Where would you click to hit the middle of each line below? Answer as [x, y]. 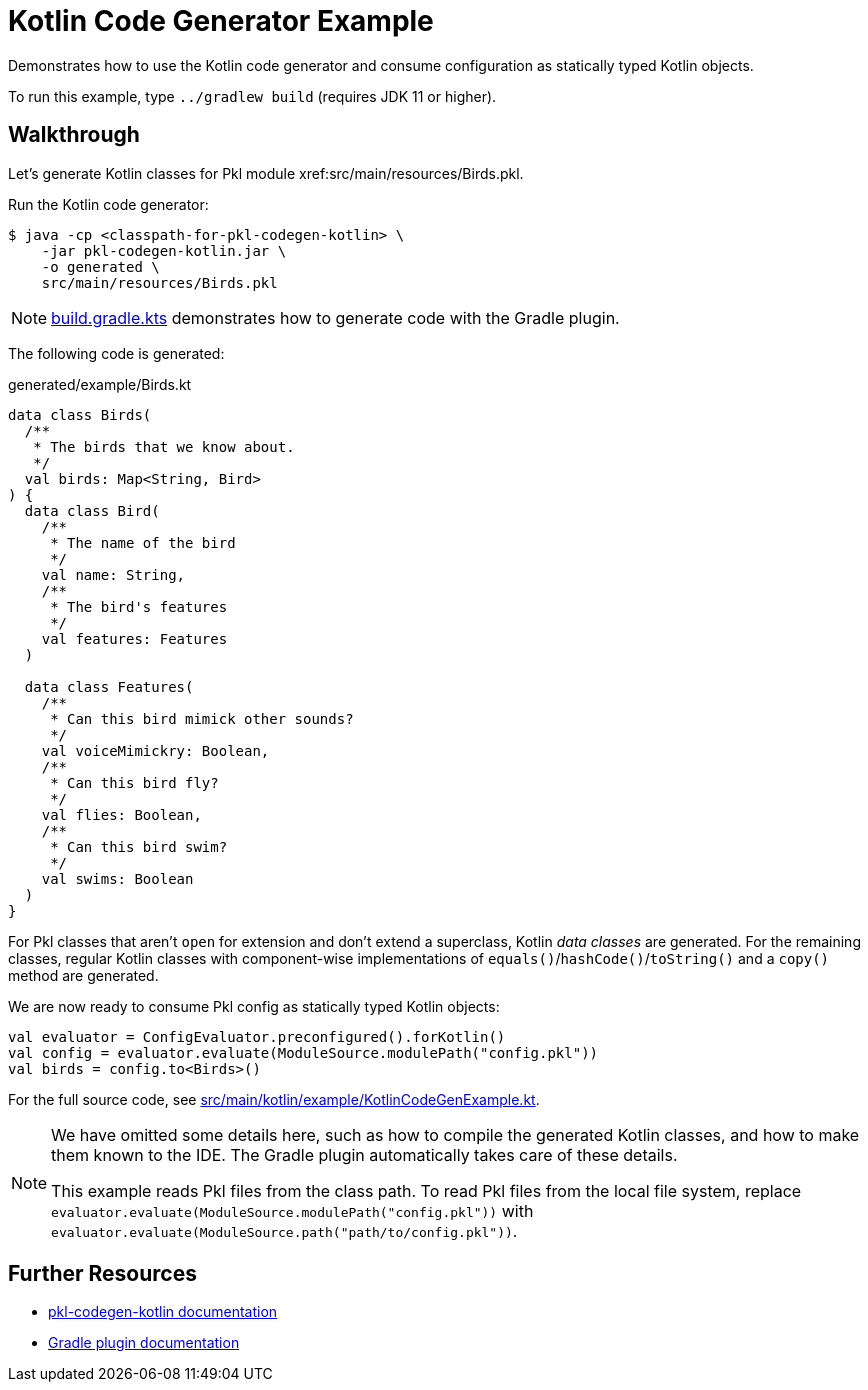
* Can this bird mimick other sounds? [202, 718]
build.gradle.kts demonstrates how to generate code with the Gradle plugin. [335, 317]
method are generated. [83, 975]
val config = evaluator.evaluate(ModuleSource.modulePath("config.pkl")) [303, 1052]
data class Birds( [80, 414]
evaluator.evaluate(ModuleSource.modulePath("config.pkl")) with [292, 1210]
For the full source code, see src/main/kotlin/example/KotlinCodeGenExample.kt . [274, 1099]
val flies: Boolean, [121, 814]
